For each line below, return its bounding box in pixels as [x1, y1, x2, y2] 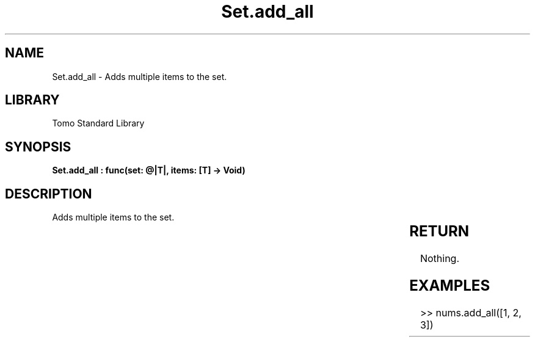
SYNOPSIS [5, 139, 71, 155]
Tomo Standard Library [52, 118, 145, 129]
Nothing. [420, 252, 460, 265]
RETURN [409, 222, 470, 241]
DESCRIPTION [5, 186, 92, 202]
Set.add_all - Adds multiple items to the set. [52, 71, 227, 82]
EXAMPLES [409, 276, 490, 294]
